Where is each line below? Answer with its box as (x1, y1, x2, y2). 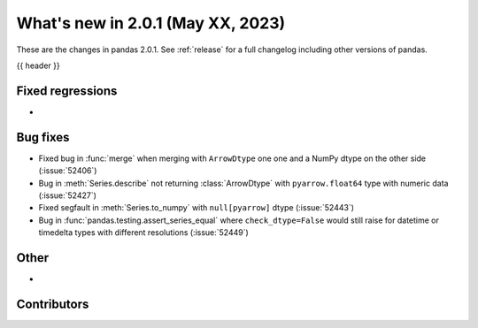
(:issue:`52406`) (38, 165, 97, 176)
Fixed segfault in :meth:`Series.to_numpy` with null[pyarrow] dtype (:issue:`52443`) (38, 202, 354, 213)
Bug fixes (16, 129, 70, 145)
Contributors (16, 296, 89, 311)
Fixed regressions (16, 83, 118, 98)
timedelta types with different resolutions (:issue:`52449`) (38, 227, 250, 238)
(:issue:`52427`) (38, 190, 97, 201)
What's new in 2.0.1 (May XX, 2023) (16, 13, 286, 33)
